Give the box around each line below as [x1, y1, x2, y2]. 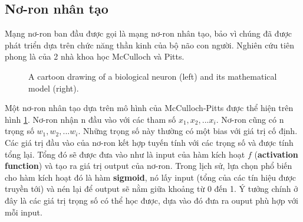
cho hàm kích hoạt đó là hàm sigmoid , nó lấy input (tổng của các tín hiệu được [5, 171, 296, 183]
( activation [254, 148, 298, 160]
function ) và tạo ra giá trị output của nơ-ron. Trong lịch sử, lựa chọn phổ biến [5, 159, 292, 172]
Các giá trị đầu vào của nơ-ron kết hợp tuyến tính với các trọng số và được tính [5, 136, 294, 148]
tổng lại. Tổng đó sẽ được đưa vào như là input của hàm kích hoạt [5, 148, 245, 160]
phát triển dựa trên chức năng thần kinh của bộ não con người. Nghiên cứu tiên [5, 38, 294, 51]
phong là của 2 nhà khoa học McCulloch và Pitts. [5, 50, 185, 63]
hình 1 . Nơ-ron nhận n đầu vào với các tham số [5, 113, 176, 125]
